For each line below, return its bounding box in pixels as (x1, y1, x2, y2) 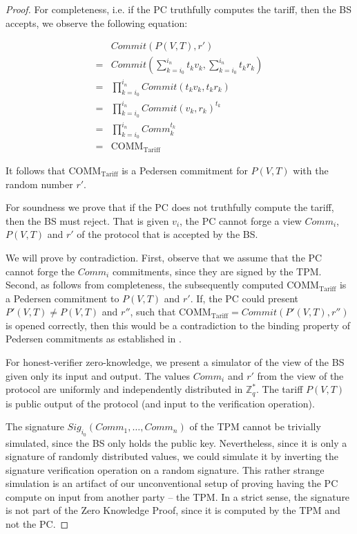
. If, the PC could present (190, 291, 298, 305)
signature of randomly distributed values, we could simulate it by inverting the (6, 449, 338, 463)
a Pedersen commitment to (6, 291, 119, 305)
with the (293, 163, 329, 177)
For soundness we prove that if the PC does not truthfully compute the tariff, (6, 200, 334, 214)
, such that (130, 304, 176, 319)
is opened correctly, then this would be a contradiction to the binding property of (6, 317, 350, 332)
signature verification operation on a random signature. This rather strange (6, 462, 325, 477)
